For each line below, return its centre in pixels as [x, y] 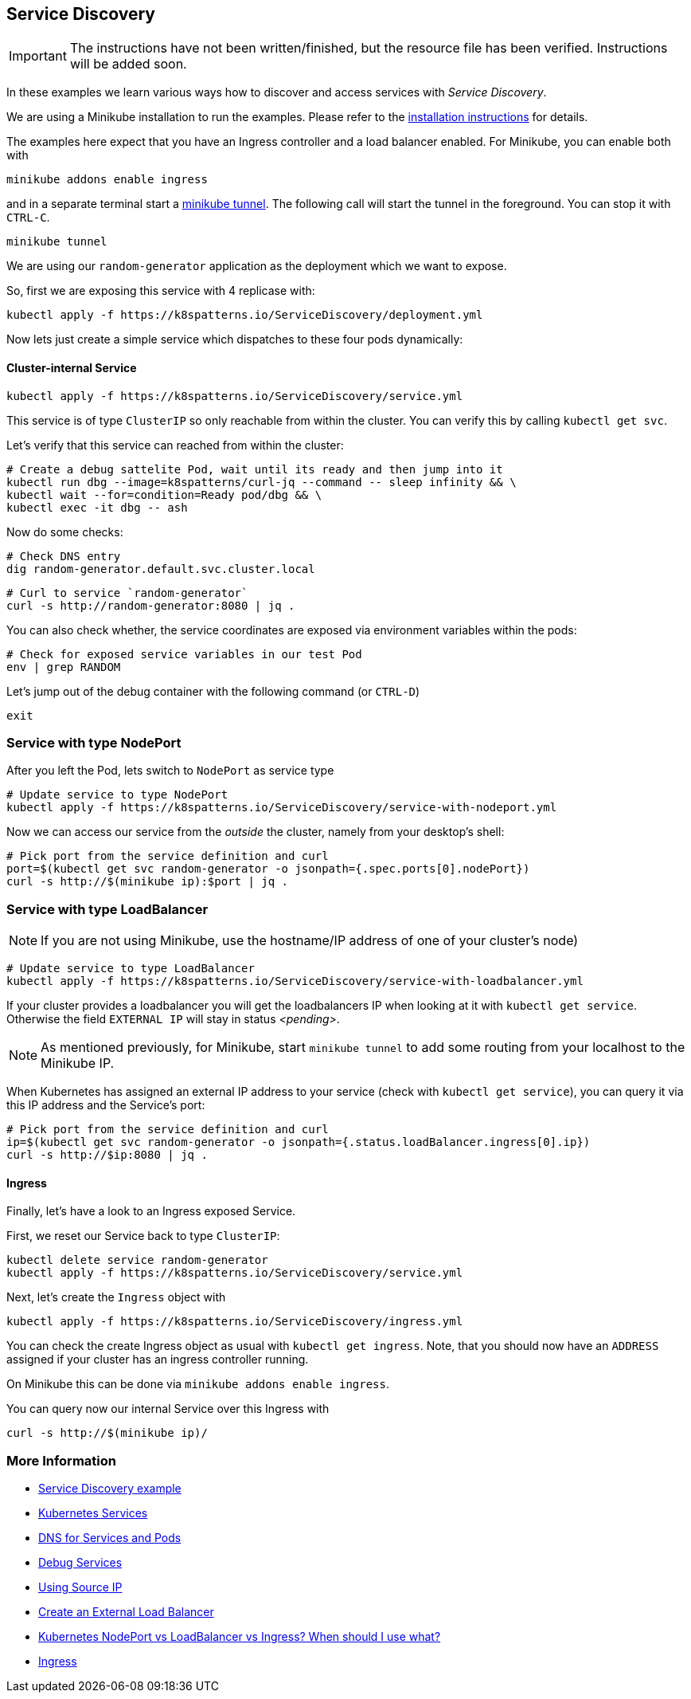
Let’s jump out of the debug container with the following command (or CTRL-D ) [213, 691]
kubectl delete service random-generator [137, 1260]
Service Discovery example [110, 1489]
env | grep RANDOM [64, 667]
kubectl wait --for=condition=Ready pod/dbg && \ [164, 494]
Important [38, 56]
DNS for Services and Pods [110, 1538]
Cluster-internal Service [72, 368]
